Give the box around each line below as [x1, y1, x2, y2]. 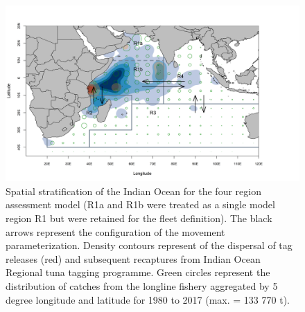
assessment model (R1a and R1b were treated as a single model [6, 197, 275, 212]
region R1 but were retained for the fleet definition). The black [6, 211, 272, 226]
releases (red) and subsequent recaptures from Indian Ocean [6, 251, 261, 266]
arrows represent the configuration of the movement [6, 224, 225, 239]
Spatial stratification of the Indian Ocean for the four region [6, 183, 261, 198]
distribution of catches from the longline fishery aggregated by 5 [6, 278, 278, 293]
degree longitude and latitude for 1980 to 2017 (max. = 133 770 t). [6, 292, 290, 306]
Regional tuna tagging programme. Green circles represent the [6, 265, 270, 279]
